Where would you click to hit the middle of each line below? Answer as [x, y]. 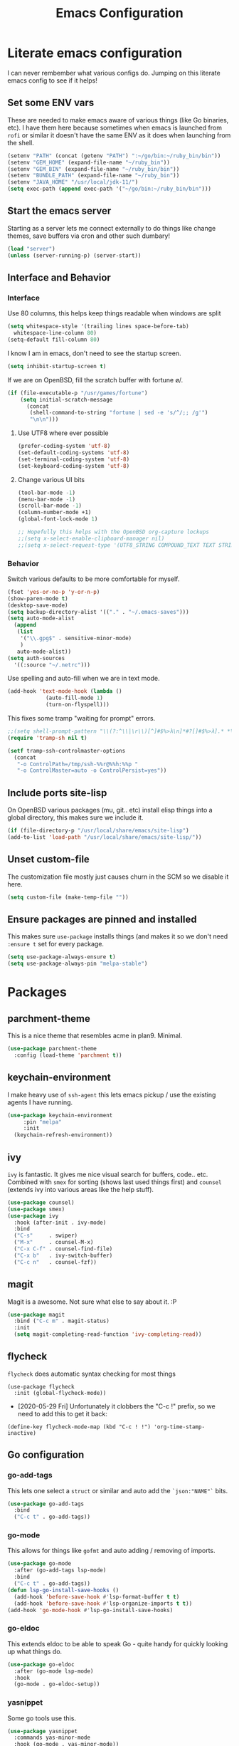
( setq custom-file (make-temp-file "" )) [68, 897]
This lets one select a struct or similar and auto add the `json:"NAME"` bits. [118, 1490]
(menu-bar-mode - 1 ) [47, 499]
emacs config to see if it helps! [53, 80]
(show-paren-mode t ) [38, 598]
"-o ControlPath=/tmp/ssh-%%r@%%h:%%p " [78, 764]
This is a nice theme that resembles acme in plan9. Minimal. [95, 1036]
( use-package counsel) [41, 1202]
